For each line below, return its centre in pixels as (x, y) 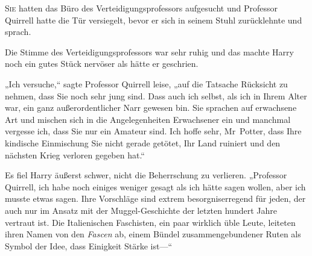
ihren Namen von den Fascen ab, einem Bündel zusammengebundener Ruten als (153, 234)
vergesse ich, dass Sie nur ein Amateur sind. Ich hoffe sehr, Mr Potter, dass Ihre (153, 131)
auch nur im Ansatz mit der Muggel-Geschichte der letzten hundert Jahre (141, 210)
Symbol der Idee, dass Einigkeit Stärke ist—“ (89, 245)
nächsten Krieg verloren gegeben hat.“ (75, 155)
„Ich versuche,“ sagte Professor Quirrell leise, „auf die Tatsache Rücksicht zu (146, 83)
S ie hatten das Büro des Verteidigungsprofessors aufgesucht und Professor (141, 8)
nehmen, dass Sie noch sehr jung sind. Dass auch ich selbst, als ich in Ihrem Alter (156, 95)
